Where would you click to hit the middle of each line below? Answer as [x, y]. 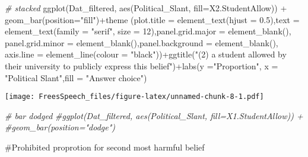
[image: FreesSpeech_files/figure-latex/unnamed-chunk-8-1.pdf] [134, 97]
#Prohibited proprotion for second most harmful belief [105, 147]
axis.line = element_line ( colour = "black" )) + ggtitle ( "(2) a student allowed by [146, 54]
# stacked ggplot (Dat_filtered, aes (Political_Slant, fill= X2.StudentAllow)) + [146, 8]
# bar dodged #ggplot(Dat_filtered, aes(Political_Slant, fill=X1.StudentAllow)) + [154, 115]
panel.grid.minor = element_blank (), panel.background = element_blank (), [142, 42]
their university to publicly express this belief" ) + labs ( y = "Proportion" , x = [142, 65]
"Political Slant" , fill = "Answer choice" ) [76, 77]
